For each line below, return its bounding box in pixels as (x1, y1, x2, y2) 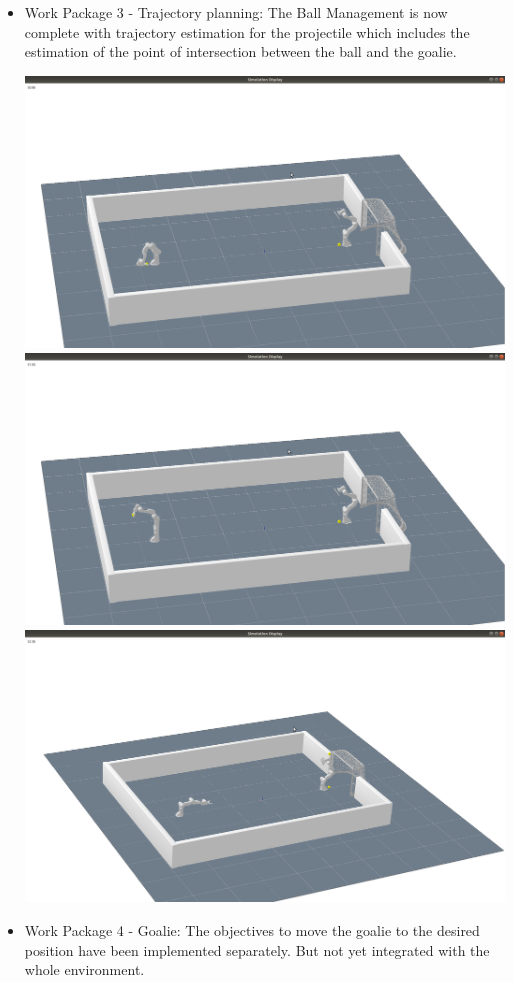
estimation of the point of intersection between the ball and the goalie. (24, 41, 457, 62)
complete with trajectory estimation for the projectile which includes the (24, 21, 470, 42)
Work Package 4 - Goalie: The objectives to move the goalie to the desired (24, 919, 480, 940)
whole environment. (24, 959, 145, 980)
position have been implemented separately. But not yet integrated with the (24, 939, 490, 960)
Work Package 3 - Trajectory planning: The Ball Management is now (24, 2, 448, 22)
